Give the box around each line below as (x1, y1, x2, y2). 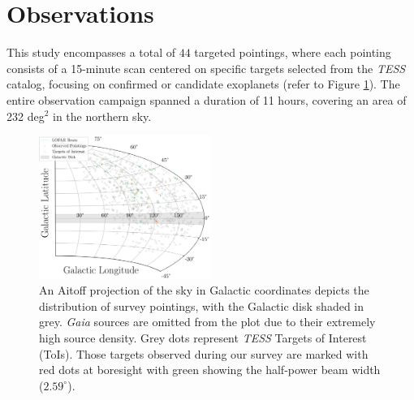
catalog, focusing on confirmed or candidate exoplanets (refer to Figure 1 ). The (6, 75, 400, 92)
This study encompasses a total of (6, 44, 176, 61)
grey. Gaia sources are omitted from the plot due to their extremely (39, 313, 376, 330)
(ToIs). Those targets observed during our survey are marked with (39, 345, 369, 362)
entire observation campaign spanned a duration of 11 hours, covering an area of (6, 91, 407, 108)
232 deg (6, 107, 45, 124)
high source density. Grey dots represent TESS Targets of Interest (39, 329, 367, 346)
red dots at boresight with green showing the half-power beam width (39, 361, 381, 378)
